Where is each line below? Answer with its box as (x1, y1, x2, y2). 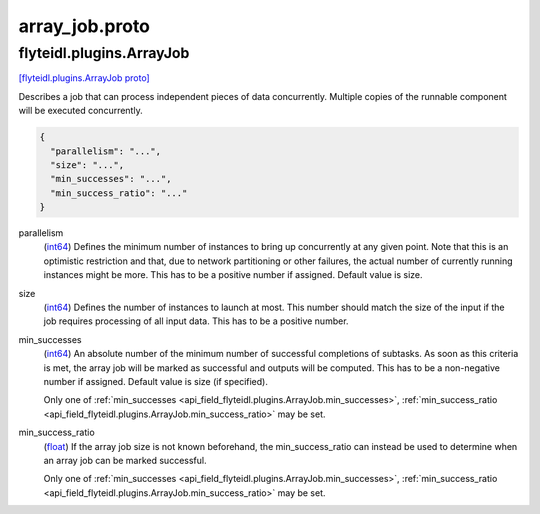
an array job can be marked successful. (43, 454, 207, 466)
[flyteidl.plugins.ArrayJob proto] (18, 72, 150, 84)
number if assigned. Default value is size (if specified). (43, 376, 269, 387)
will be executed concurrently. (18, 105, 144, 117)
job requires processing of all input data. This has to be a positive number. (43, 315, 349, 327)
